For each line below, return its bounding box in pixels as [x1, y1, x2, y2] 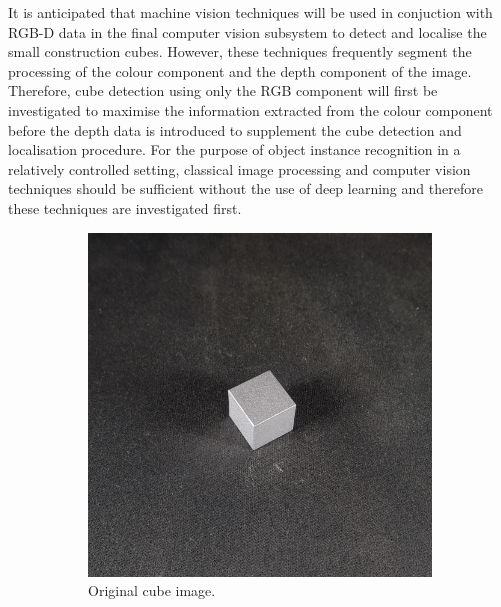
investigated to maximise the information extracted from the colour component [8, 99, 493, 120]
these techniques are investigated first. [8, 197, 242, 218]
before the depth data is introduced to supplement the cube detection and [8, 119, 462, 140]
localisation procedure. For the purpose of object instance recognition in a [8, 139, 461, 160]
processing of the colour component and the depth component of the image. [8, 60, 472, 81]
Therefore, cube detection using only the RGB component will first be [8, 80, 438, 101]
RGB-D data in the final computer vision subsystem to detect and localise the [8, 21, 487, 42]
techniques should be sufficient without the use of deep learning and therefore [8, 178, 483, 199]
